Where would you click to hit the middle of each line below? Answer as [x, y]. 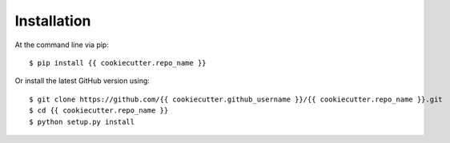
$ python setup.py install [82, 121]
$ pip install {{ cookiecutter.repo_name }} [118, 63]
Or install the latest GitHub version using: [82, 81]
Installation [53, 21]
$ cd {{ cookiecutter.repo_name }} [99, 111]
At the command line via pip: [62, 45]
